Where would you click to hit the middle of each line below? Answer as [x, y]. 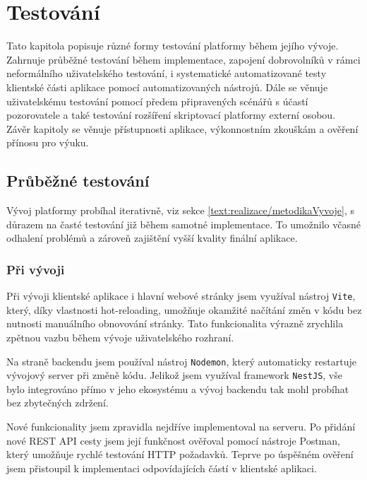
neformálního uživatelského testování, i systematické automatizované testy [167, 73]
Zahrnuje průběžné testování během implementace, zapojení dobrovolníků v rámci [183, 59]
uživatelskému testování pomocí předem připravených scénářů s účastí [157, 101]
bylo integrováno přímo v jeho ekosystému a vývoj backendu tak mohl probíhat [178, 388]
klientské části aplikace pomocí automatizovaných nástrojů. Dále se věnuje [167, 87]
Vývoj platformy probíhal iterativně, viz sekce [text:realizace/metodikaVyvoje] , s [181, 210]
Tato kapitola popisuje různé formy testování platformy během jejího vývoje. [173, 46]
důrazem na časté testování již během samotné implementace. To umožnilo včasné [183, 224]
